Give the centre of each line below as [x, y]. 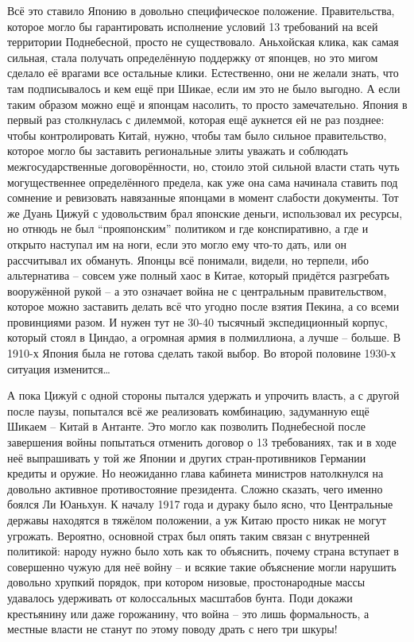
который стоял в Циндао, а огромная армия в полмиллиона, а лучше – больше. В [204, 337]
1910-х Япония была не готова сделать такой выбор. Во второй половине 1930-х [202, 353]
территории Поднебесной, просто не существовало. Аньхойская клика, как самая [203, 42]
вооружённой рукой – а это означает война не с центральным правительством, [197, 290]
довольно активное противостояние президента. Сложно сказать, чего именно [195, 488]
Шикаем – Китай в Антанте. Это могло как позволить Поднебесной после [186, 426]
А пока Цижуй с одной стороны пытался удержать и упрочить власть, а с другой [203, 395]
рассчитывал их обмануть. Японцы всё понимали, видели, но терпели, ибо [188, 259]
